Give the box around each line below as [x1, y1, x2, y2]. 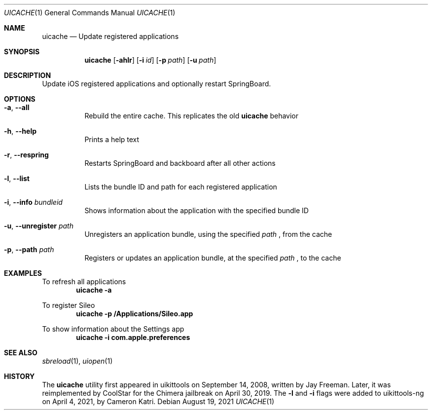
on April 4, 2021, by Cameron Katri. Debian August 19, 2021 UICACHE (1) [42, 397, 275, 406]
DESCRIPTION [4, 71, 51, 79]
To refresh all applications [42, 277, 126, 286]
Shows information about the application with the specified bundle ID [84, 206, 309, 215]
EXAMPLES [4, 269, 42, 277]
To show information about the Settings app [42, 325, 184, 333]
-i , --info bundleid [4, 198, 63, 206]
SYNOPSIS [4, 47, 40, 56]
